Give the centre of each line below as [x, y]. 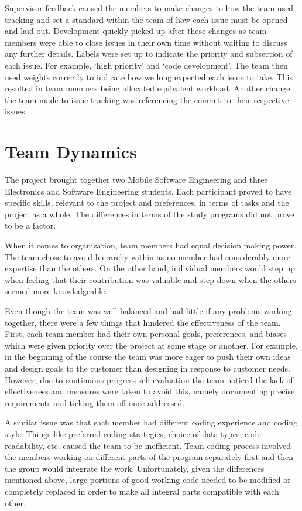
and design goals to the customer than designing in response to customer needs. [147, 368]
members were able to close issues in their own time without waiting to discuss [146, 42]
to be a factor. [30, 225]
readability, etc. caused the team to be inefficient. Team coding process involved [148, 445]
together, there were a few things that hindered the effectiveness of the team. [143, 322]
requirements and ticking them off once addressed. [95, 402]
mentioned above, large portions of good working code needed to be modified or [148, 480]
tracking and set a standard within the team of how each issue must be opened [146, 19]
